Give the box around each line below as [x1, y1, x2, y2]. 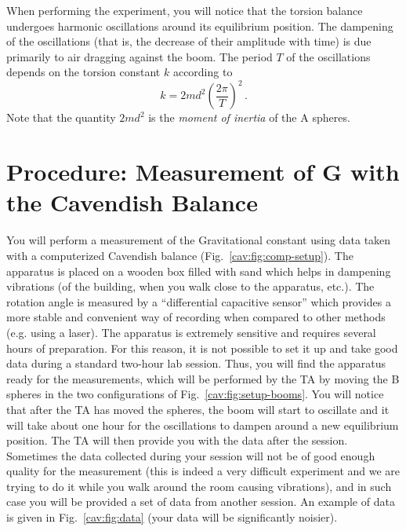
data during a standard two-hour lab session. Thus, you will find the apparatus [6, 355, 386, 372]
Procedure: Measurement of [6, 156, 314, 188]
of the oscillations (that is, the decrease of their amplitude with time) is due [6, 33, 372, 49]
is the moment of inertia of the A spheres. [148, 109, 350, 126]
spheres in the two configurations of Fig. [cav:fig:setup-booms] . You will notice [6, 386, 384, 402]
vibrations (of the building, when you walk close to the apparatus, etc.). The [6, 278, 375, 295]
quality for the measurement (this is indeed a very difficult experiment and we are [6, 463, 401, 479]
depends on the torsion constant [6, 64, 161, 80]
